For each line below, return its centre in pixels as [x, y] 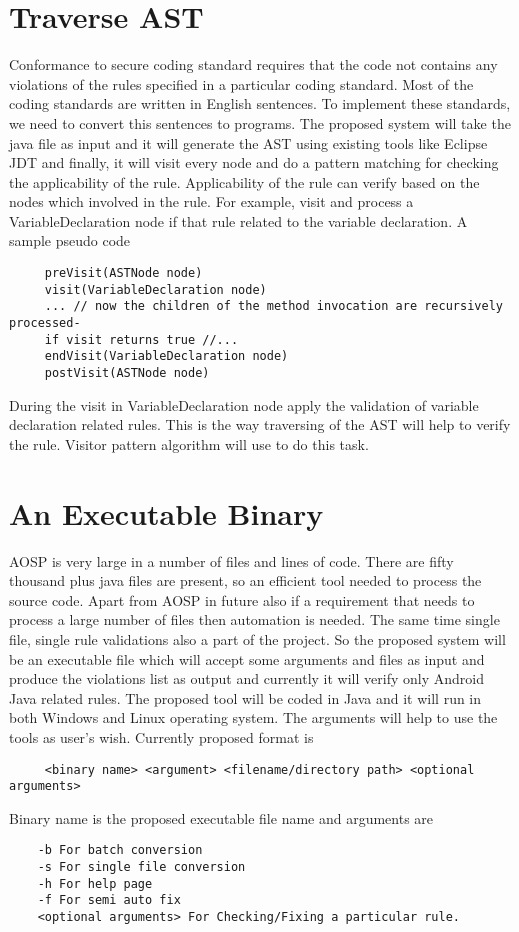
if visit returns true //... [141, 339]
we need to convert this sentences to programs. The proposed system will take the [260, 122]
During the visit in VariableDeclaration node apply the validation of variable [244, 404]
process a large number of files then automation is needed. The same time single [254, 619]
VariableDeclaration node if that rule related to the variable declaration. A [238, 220]
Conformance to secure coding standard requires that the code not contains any [253, 64]
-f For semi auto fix [109, 900]
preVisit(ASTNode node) [123, 273]
